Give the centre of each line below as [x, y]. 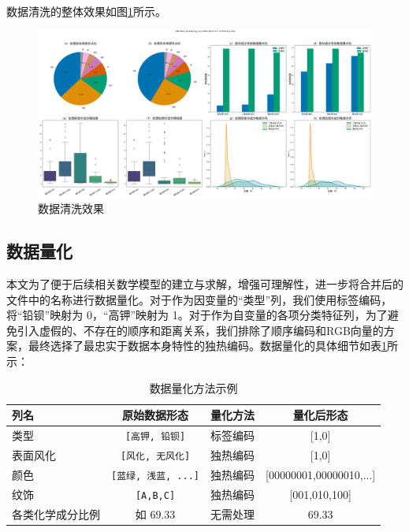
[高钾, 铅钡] [155, 436]
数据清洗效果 [71, 208]
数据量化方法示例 [193, 387]
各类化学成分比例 [56, 513]
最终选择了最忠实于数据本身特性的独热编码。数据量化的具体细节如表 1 [207, 346]
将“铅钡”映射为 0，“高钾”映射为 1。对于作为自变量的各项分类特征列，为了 [197, 315]
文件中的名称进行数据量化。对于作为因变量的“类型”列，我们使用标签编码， [199, 299]
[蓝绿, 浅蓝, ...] [155, 476]
